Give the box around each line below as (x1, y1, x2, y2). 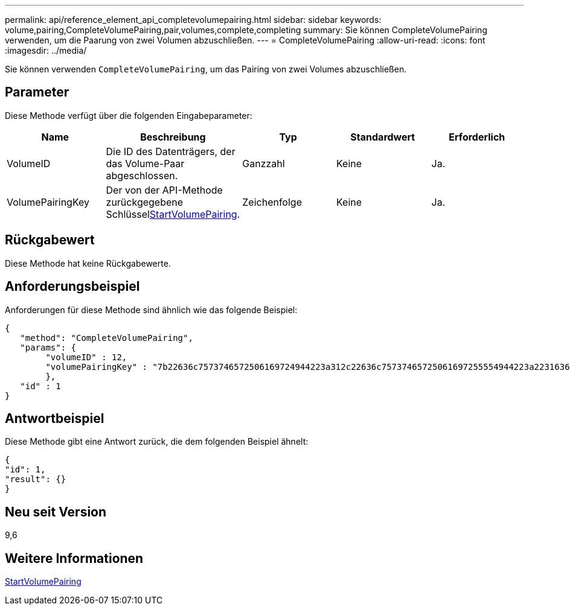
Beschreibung (140, 130, 206, 143)
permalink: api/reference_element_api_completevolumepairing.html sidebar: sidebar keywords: (5, 14, 382, 25)
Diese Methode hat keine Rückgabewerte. (5, 258, 171, 268)
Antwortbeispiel (5, 410, 104, 426)
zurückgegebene (106, 195, 184, 208)
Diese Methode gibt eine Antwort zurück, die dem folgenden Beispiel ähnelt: (5, 436, 309, 447)
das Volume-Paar (106, 157, 185, 170)
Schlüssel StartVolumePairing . (106, 208, 240, 220)
